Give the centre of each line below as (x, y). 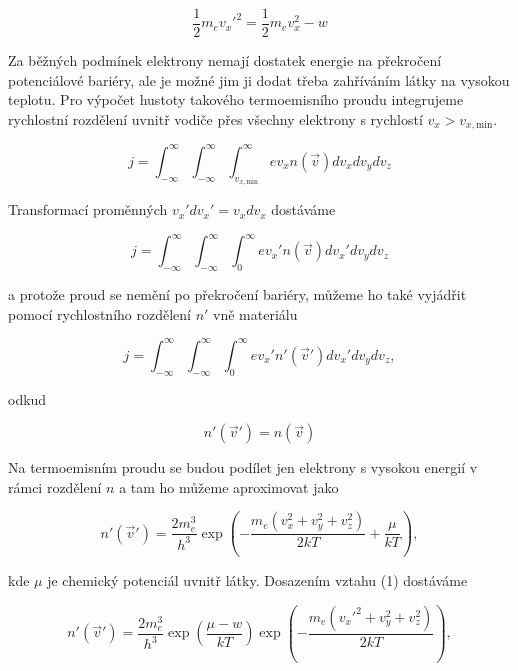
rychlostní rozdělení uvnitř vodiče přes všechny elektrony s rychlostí (215, 118)
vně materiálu (255, 313)
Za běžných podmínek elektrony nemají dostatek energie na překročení (225, 60)
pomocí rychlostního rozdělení (99, 313)
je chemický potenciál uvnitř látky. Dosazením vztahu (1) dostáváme (257, 580)
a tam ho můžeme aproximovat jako (229, 486)
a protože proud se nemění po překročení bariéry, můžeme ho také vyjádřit (237, 294)
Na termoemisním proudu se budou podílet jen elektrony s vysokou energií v (243, 467)
